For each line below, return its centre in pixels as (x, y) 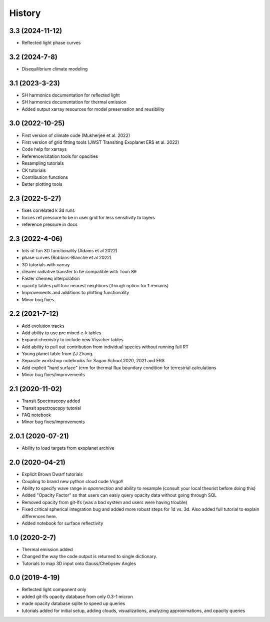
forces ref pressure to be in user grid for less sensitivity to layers (88, 217)
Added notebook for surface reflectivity (62, 523)
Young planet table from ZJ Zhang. (57, 354)
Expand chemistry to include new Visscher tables (72, 340)
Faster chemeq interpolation (51, 279)
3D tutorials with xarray (46, 264)
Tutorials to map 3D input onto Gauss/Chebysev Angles (79, 563)
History (25, 13)
